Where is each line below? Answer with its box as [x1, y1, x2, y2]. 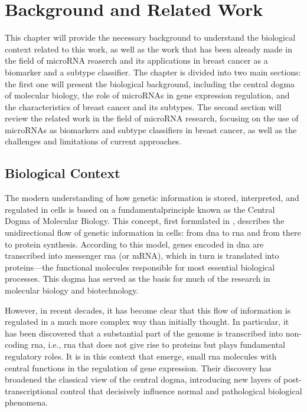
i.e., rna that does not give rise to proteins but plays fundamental [48, 338, 285, 351]
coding [5, 338, 29, 351]
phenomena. [5, 396, 48, 408]
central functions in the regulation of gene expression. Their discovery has [5, 361, 272, 374]
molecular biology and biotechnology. [5, 284, 139, 296]
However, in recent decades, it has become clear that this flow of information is [5, 304, 291, 316]
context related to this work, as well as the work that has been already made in [5, 42, 292, 55]
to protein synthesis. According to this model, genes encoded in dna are [5, 238, 264, 250]
